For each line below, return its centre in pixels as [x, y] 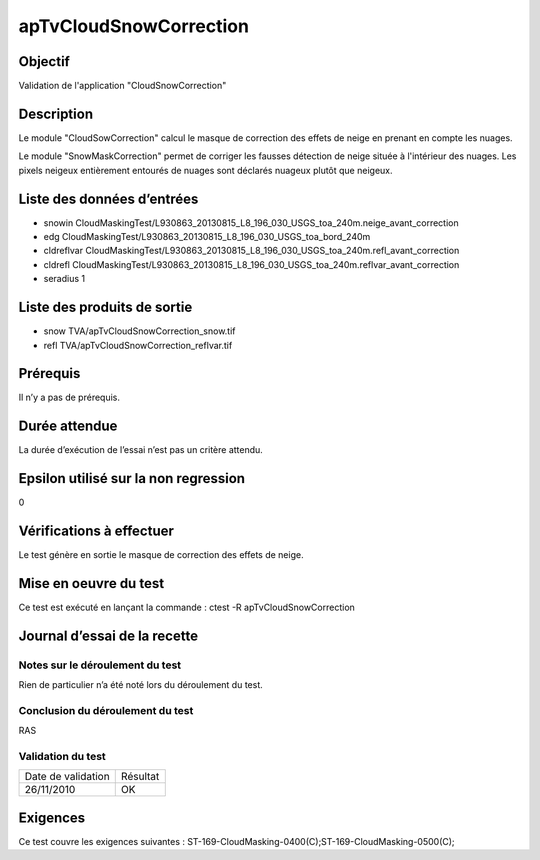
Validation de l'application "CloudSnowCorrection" [122, 86]
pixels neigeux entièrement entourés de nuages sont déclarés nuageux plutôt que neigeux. [205, 170]
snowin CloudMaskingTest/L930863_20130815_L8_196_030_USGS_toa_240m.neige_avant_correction [251, 222]
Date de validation [67, 777]
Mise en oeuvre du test [91, 583]
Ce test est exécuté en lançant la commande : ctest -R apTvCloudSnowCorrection [186, 607]
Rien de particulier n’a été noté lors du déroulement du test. [141, 685]
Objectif [44, 61]
